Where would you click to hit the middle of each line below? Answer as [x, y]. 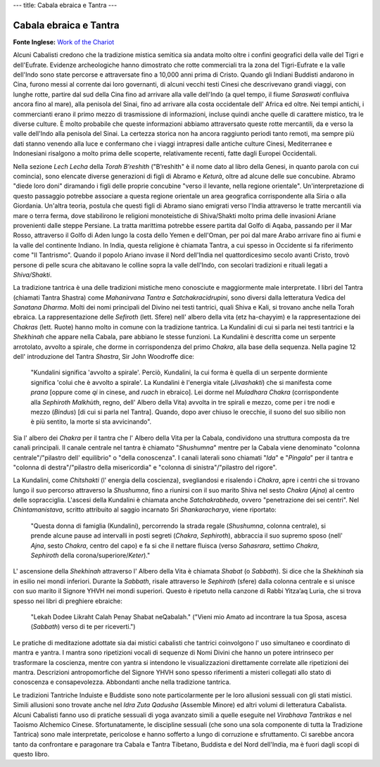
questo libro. [31, 754]
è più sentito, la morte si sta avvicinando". [91, 421]
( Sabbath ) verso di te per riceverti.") [83, 627]
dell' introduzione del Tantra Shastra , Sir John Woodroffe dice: [104, 357]
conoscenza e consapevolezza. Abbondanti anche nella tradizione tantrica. [122, 682]
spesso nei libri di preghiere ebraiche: [68, 601]
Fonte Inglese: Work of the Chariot [64, 42]
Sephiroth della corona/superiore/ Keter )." [90, 555]
